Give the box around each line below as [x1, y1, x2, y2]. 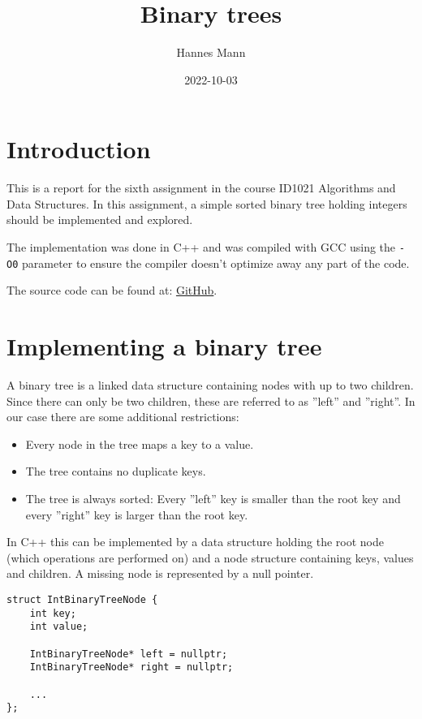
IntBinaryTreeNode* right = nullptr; [29, 661, 234, 674]
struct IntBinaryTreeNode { [6, 594, 158, 605]
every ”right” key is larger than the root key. [25, 506, 248, 523]
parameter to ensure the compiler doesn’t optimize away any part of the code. [21, 254, 410, 271]
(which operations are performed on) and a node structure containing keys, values [6, 549, 414, 566]
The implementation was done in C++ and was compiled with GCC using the [6, 239, 396, 256]
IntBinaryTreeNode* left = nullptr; [29, 648, 228, 660]
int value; [29, 621, 88, 633]
